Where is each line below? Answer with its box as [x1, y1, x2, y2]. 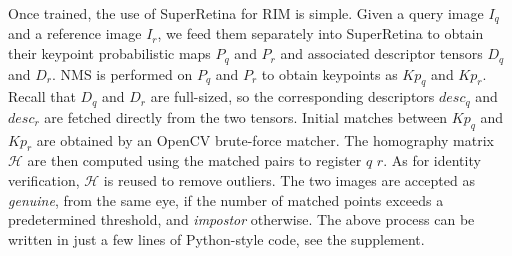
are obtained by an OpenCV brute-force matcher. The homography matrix [36, 129, 494, 150]
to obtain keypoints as [261, 63, 398, 84]
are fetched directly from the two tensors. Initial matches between [44, 106, 448, 127]
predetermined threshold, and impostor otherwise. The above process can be [8, 209, 475, 230]
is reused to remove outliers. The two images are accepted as [103, 169, 475, 190]
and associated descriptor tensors [280, 43, 483, 64]
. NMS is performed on [52, 63, 193, 84]
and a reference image [8, 23, 142, 44]
